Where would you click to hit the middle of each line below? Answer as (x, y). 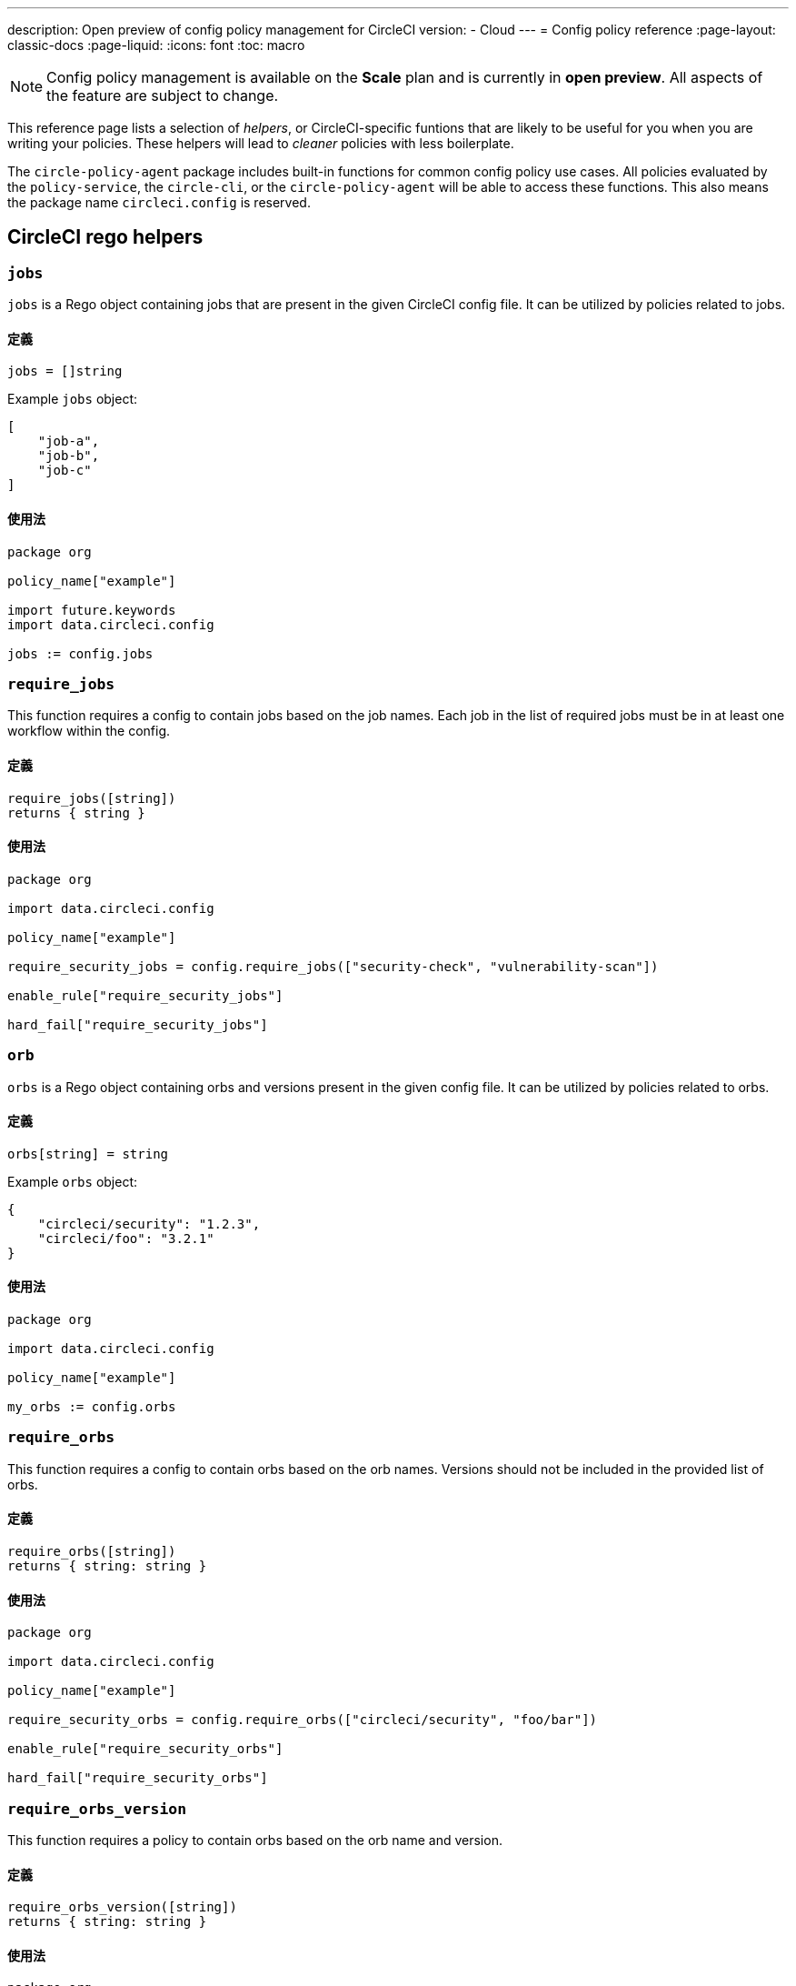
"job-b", (69, 456)
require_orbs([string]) (92, 1551)
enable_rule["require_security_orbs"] (145, 1749)
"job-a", (69, 441)
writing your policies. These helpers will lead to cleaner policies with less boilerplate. (261, 143)
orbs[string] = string (88, 1153)
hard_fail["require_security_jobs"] (138, 1024)
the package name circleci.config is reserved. (159, 202)
